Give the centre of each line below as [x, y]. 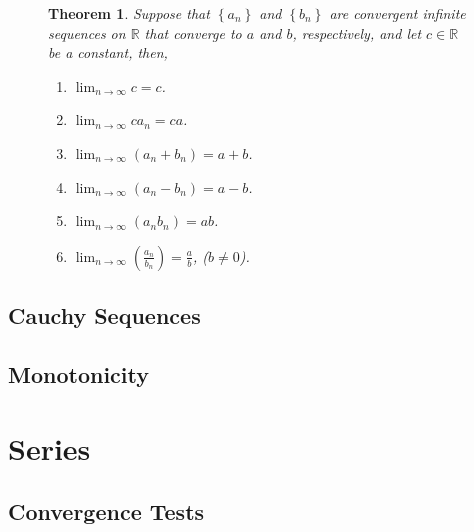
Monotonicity [78, 373]
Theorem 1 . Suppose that [129, 13]
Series [49, 447]
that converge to [193, 32]
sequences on [87, 32]
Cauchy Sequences [104, 315]
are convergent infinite [397, 13]
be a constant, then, [108, 52]
